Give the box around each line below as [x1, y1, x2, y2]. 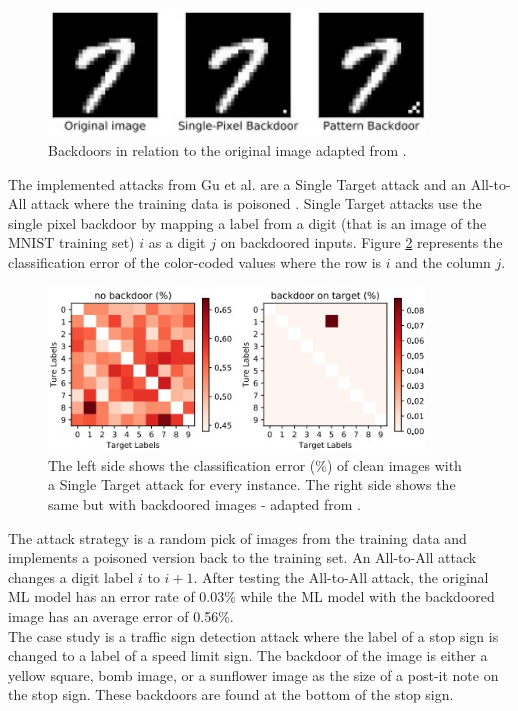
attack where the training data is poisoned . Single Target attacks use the [30, 193, 482, 214]
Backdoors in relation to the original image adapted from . [48, 139, 407, 160]
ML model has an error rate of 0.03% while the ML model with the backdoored [8, 586, 495, 607]
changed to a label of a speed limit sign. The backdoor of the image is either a [8, 645, 488, 666]
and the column [395, 251, 491, 272]
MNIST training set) [8, 232, 135, 253]
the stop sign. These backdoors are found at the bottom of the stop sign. [8, 684, 454, 705]
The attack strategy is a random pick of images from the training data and [8, 527, 467, 548]
